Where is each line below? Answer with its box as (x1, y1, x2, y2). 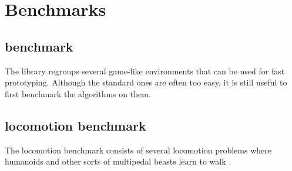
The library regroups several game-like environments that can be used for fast (5, 64, 285, 77)
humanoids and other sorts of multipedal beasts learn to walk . (5, 155, 231, 167)
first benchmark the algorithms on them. (5, 87, 151, 100)
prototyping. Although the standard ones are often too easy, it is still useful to (5, 76, 287, 88)
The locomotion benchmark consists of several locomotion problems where (5, 143, 271, 156)
